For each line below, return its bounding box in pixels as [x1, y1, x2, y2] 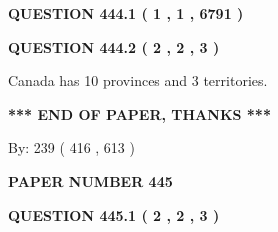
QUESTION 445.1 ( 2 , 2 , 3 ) [8, 204, 220, 225]
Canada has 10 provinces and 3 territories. [8, 70, 268, 91]
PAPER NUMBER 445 [8, 170, 173, 191]
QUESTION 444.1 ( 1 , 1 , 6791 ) [8, 3, 244, 23]
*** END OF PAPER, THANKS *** [8, 103, 271, 124]
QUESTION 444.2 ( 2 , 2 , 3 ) [8, 36, 220, 57]
